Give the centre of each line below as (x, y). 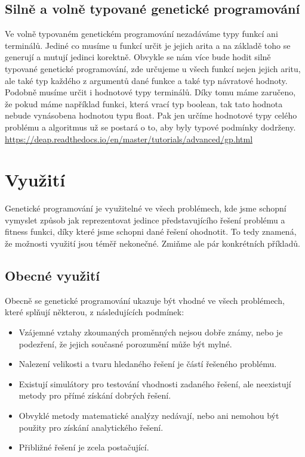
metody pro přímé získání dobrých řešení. (95, 395)
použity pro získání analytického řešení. (91, 427)
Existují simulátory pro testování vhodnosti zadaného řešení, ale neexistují (155, 383)
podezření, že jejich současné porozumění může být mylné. (125, 343)
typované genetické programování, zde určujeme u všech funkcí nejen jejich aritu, (153, 68)
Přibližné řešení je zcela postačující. (84, 447)
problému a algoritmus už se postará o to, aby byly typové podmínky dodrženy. (150, 127)
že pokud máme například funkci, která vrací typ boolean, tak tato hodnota (144, 103)
